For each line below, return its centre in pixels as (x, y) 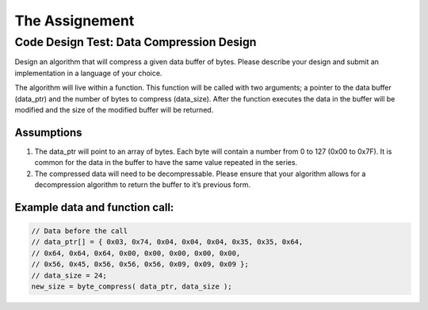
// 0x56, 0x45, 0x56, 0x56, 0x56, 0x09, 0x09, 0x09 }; (140, 264)
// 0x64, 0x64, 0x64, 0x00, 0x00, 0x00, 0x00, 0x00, (136, 253)
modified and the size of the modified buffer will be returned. (114, 109)
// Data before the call (80, 231)
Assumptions (48, 132)
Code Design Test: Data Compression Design (136, 42)
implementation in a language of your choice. (88, 73)
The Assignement (75, 21)
